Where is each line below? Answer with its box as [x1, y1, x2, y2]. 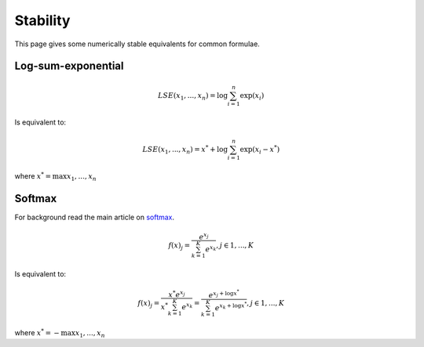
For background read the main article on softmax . [14, 212, 175, 222]
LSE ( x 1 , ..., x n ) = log [158, 91, 228, 102]
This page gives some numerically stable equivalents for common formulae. [14, 39, 261, 49]
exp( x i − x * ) [239, 143, 280, 156]
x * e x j [168, 289, 185, 299]
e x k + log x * [214, 301, 247, 313]
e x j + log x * [208, 288, 239, 300]
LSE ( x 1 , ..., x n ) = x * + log [142, 143, 228, 156]
